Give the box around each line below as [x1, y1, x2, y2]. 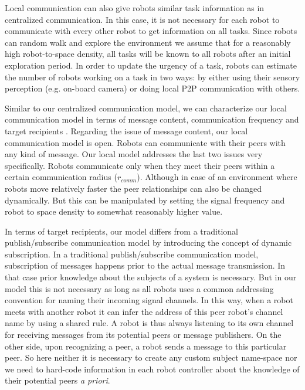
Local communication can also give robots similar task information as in [5, 2, 265, 13]
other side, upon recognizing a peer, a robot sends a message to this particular [5, 340, 287, 352]
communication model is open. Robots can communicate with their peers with [5, 136, 286, 148]
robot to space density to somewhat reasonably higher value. [5, 205, 223, 218]
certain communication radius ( [5, 171, 117, 183]
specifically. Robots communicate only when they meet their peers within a [5, 159, 275, 171]
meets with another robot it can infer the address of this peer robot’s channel [5, 305, 283, 317]
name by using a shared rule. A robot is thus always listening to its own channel [5, 317, 294, 329]
